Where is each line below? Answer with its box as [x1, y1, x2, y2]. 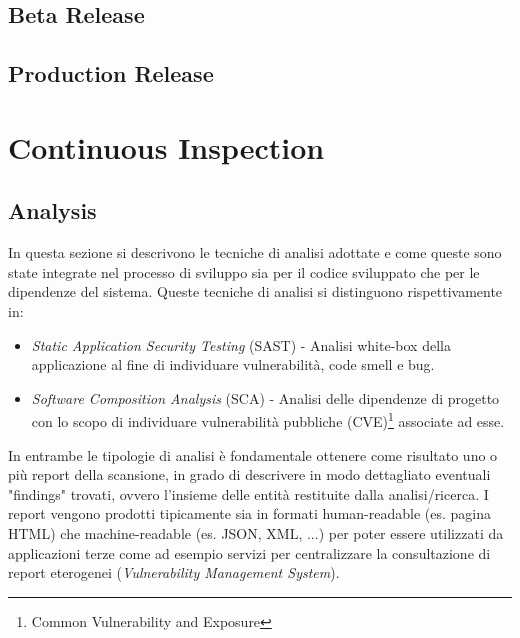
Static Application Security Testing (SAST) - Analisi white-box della [31, 334, 451, 355]
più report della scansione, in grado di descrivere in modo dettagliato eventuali [8, 464, 491, 485]
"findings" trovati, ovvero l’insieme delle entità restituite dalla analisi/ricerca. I [8, 483, 489, 504]
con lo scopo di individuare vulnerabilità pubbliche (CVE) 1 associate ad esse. [31, 408, 505, 431]
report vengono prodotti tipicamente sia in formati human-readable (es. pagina [8, 503, 491, 524]
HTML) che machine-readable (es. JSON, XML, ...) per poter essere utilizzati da [8, 522, 504, 543]
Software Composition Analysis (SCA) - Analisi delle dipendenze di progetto [31, 387, 500, 408]
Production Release [8, 58, 214, 89]
